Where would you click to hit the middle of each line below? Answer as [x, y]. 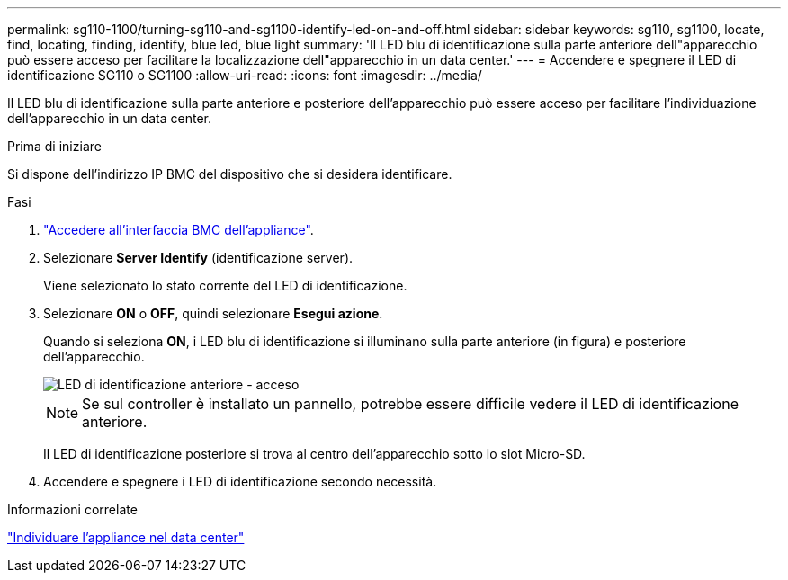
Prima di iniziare [54, 146]
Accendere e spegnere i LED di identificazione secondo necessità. [240, 482]
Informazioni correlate [72, 509]
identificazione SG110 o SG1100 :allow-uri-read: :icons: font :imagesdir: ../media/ [245, 75]
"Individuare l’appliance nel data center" [126, 537]
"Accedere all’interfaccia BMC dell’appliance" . [179, 230]
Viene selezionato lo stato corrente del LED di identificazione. [225, 286]
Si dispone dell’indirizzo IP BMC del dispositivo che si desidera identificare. [230, 174]
